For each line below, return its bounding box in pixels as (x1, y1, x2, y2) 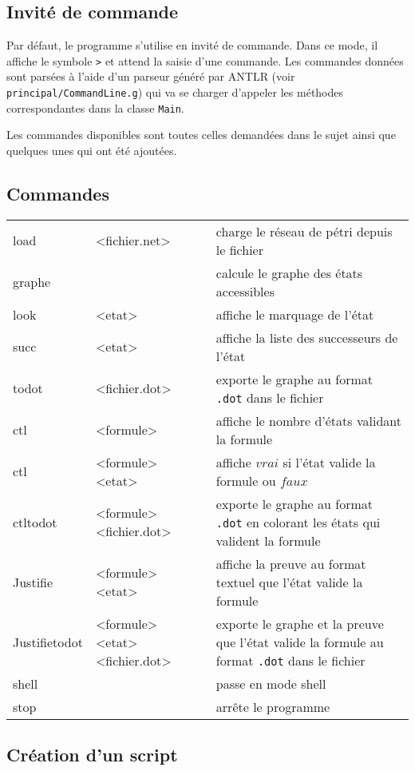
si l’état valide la (283, 452, 376, 471)
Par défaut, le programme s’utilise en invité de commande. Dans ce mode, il (6, 37, 378, 54)
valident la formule (215, 531, 321, 550)
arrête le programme (215, 697, 330, 716)
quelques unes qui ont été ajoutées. (6, 141, 177, 158)
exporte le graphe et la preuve (215, 614, 384, 633)
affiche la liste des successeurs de (215, 328, 398, 347)
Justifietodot (13, 632, 83, 651)
